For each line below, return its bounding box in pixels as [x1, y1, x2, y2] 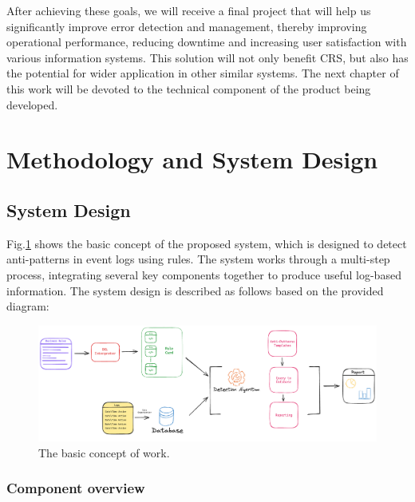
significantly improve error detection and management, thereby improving [6, 18, 367, 34]
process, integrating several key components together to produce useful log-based [6, 266, 401, 283]
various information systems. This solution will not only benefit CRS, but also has [6, 49, 409, 65]
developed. [6, 96, 58, 113]
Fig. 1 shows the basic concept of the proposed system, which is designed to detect [6, 235, 407, 251]
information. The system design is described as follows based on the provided [6, 282, 384, 298]
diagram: [6, 298, 49, 314]
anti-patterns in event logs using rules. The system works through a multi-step [6, 251, 390, 267]
